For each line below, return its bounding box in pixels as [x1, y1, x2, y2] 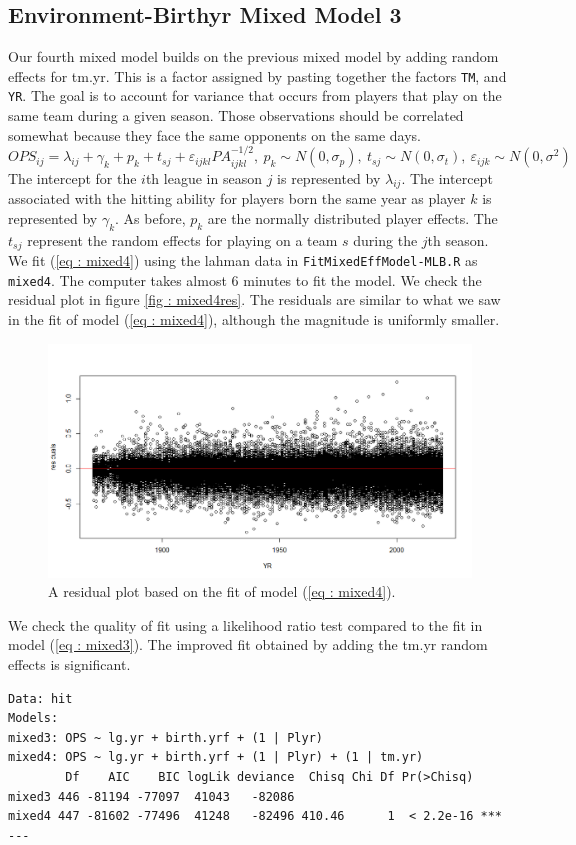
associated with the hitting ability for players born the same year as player [8, 188, 466, 209]
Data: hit [8, 691, 73, 706]
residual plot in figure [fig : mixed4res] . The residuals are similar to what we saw [8, 289, 501, 310]
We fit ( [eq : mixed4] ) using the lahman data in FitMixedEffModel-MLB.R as [8, 250, 478, 271]
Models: [8, 711, 59, 726]
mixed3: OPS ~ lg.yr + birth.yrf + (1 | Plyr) [8, 730, 323, 745]
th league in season [145, 167, 262, 188]
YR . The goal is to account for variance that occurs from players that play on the [8, 85, 502, 106]
